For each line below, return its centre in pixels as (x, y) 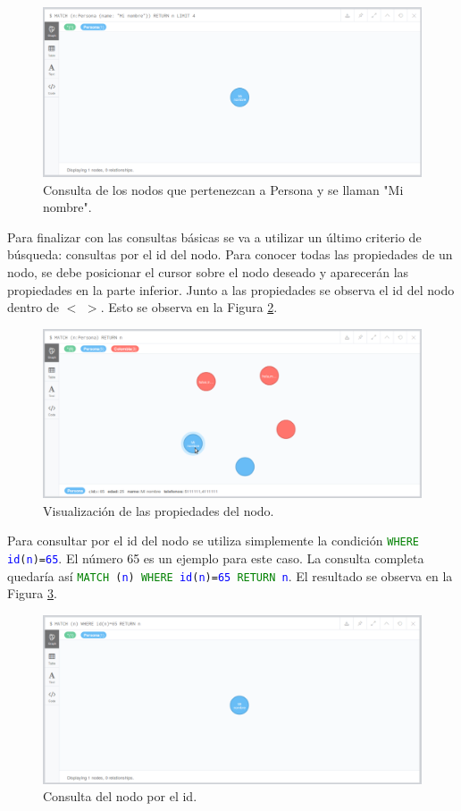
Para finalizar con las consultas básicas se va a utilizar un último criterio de (214, 237)
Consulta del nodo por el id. (120, 796)
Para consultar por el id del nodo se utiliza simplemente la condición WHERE (214, 541)
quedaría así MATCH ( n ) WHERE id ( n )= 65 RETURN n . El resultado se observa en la (230, 575)
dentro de (33, 307)
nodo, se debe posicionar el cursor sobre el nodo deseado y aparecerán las (208, 272)
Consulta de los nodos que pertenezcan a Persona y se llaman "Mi (223, 189)
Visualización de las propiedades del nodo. (159, 510)
